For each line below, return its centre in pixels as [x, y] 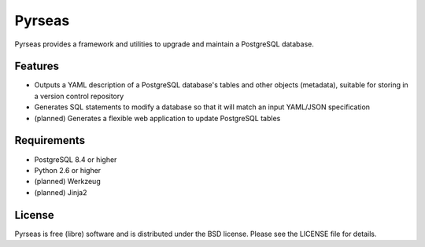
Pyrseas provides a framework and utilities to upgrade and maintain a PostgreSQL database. [164, 44]
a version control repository [79, 96]
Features [37, 66]
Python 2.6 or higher [68, 170]
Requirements [50, 140]
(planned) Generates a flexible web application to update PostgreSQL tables [157, 118]
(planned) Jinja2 [61, 192]
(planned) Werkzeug [68, 182]
